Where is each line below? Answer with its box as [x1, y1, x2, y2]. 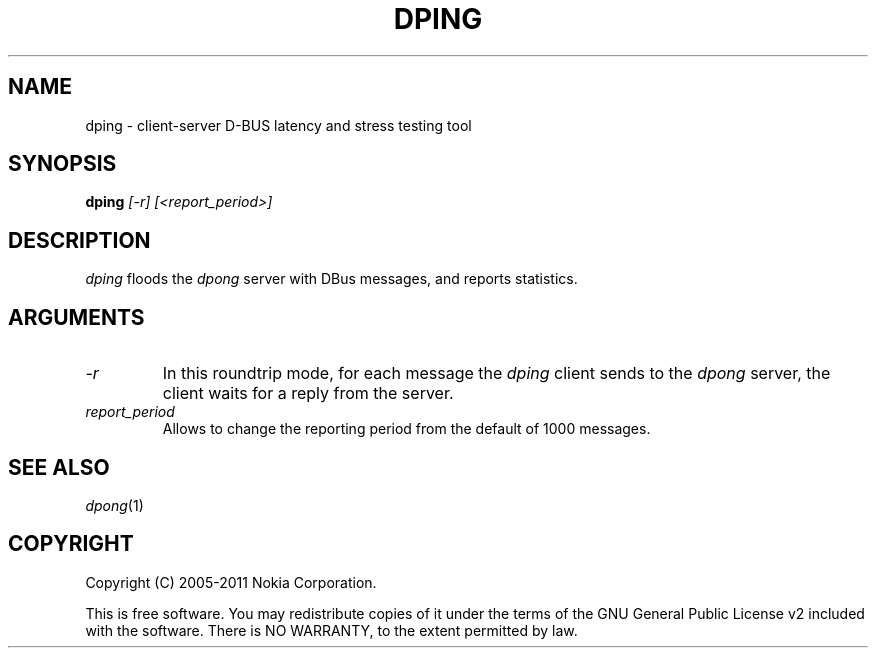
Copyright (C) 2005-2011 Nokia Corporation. [85, 573, 377, 591]
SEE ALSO [8, 454, 110, 480]
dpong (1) [85, 496, 144, 514]
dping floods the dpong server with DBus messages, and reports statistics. [85, 270, 578, 288]
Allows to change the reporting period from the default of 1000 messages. [162, 420, 651, 438]
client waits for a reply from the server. [162, 383, 454, 404]
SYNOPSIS [8, 151, 117, 177]
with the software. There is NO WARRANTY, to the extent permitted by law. [85, 621, 578, 639]
